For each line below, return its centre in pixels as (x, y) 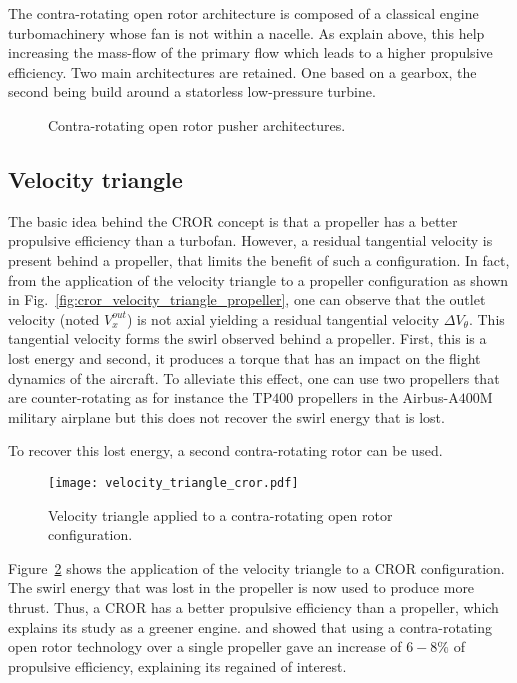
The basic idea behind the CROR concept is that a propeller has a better (233, 220)
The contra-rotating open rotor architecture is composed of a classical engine (243, 13)
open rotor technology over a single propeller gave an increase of (205, 646)
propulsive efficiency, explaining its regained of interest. (177, 665)
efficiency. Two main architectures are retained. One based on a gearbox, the (242, 71)
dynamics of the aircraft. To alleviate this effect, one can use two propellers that (254, 377)
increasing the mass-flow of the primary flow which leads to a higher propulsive (250, 52)
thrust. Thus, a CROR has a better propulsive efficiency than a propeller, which (253, 606)
